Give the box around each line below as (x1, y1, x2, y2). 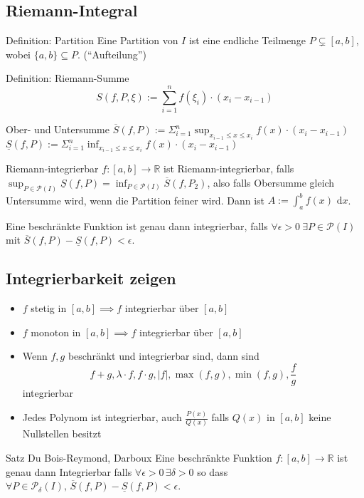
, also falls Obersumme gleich (207, 175, 335, 190)
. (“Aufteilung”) (77, 46, 146, 61)
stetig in (31, 301, 67, 316)
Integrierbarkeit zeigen (6, 267, 176, 289)
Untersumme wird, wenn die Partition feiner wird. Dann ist (6, 192, 264, 207)
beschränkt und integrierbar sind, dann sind (68, 348, 259, 363)
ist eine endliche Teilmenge (188, 33, 306, 48)
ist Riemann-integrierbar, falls (164, 161, 294, 176)
